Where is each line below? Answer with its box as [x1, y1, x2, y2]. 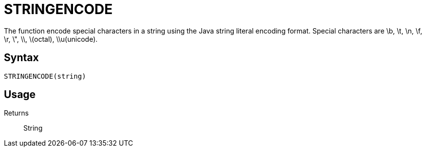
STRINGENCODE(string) [4, 72, 86, 80]
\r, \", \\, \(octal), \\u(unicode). [4, 34, 98, 43]
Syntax [4, 51, 39, 64]
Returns [4, 109, 29, 117]
